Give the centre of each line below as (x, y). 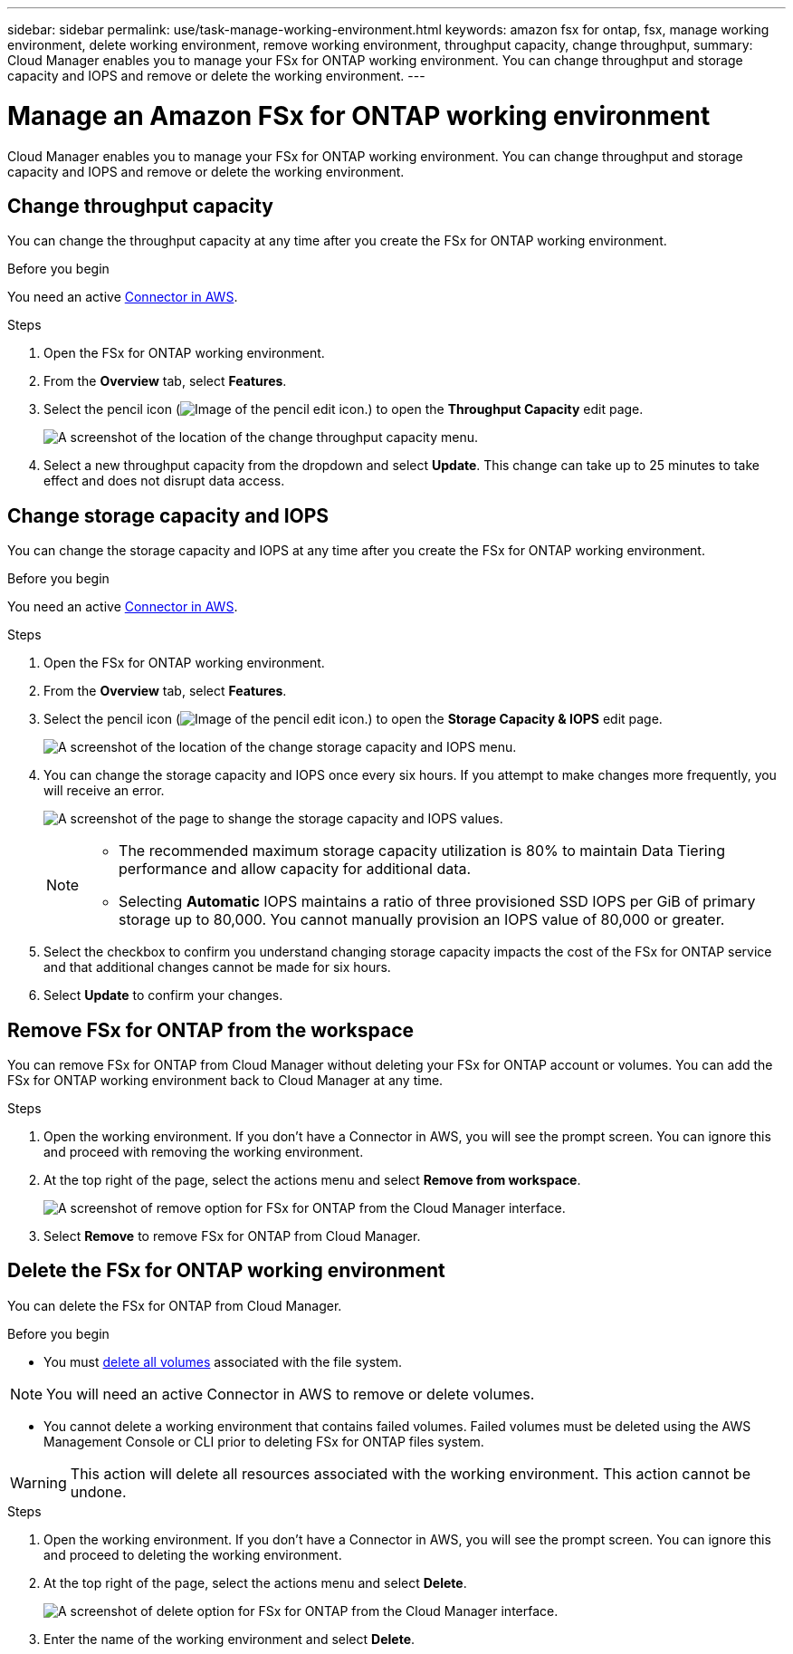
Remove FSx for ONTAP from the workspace (211, 1030)
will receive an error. (104, 791)
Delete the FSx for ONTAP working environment (226, 1271)
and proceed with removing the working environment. (204, 1152)
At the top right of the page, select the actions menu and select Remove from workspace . (312, 1180)
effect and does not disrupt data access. (164, 481)
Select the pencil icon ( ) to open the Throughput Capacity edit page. (344, 409)
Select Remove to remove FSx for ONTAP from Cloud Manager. (232, 1236)
